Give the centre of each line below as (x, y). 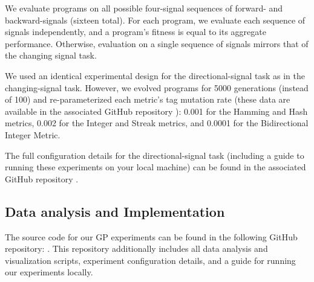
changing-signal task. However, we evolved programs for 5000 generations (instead (157, 87)
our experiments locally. (49, 272)
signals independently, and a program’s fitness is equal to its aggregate (136, 32)
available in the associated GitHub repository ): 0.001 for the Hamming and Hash (156, 111)
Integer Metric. (33, 134)
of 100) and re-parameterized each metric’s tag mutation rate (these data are (148, 99)
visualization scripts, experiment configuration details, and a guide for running (150, 260)
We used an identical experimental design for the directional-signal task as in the (155, 75)
